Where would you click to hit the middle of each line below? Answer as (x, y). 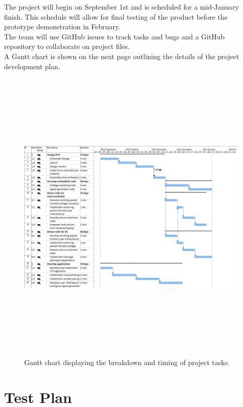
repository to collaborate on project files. (67, 46)
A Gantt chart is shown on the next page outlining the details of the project (122, 56)
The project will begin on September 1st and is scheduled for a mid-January (121, 7)
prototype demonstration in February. (62, 27)
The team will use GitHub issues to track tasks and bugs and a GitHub (114, 36)
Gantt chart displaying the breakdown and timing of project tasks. (127, 362)
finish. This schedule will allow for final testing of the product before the (116, 16)
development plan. (32, 66)
